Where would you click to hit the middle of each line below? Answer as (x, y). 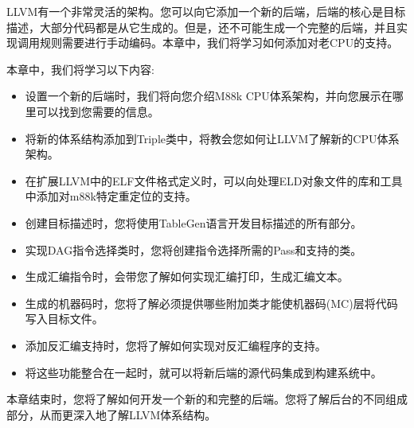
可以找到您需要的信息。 (98, 111)
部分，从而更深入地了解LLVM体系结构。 (111, 414)
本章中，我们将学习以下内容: (80, 69)
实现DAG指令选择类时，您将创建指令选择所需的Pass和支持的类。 (193, 249)
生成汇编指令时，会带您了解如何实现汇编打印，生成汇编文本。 (187, 276)
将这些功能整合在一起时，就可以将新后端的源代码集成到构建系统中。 (203, 372)
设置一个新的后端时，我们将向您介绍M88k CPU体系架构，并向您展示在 (209, 96)
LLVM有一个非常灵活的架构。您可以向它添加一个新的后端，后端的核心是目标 (206, 11)
